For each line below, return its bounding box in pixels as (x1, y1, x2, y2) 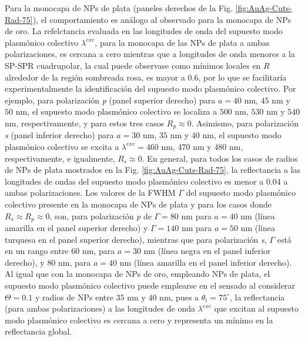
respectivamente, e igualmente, (5, 152, 115, 164)
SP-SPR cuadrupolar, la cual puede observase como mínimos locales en (5, 59, 261, 71)
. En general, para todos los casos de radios (142, 152, 298, 164)
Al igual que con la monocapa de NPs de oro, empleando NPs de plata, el (5, 268, 270, 280)
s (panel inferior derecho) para (5, 129, 114, 141)
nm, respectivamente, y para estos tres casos (5, 116, 165, 129)
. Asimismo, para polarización (191, 116, 299, 129)
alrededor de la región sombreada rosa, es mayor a (5, 71, 185, 83)
